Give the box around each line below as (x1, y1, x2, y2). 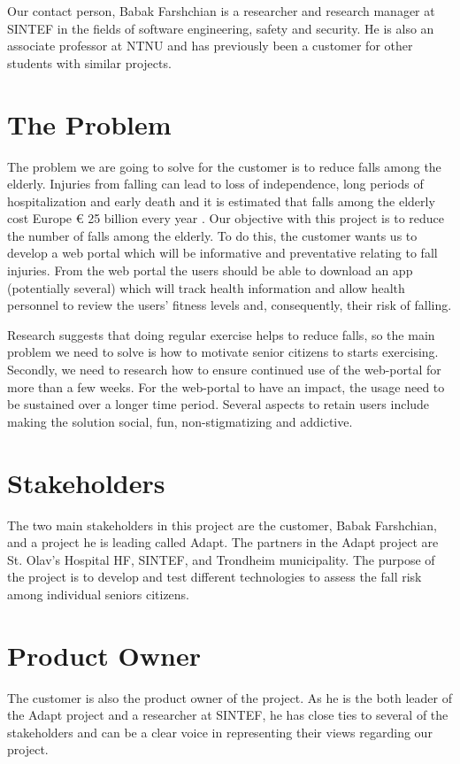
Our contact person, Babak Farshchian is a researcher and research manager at (7, 2, 435, 19)
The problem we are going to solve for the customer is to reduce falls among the (7, 157, 441, 175)
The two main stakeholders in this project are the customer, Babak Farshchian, (7, 515, 437, 534)
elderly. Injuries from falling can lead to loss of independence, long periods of (7, 174, 424, 193)
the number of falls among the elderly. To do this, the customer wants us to (7, 226, 418, 244)
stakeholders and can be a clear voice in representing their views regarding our (7, 722, 433, 741)
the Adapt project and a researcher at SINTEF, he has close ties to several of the (7, 706, 448, 724)
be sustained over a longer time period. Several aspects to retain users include (7, 395, 430, 413)
